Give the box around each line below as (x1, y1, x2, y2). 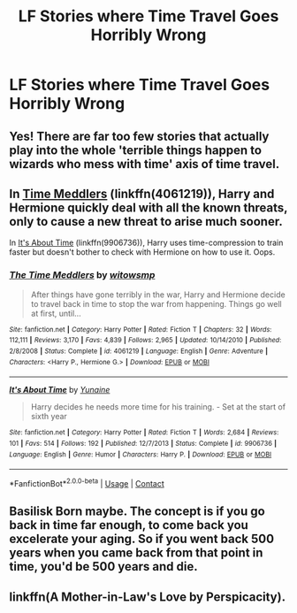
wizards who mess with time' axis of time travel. (9, 157, 280, 172)
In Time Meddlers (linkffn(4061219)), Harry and (9, 186, 275, 201)
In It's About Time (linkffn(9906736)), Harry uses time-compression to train (9, 237, 284, 249)
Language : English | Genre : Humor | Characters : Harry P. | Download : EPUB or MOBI (9, 449, 272, 459)
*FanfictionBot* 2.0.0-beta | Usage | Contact (9, 477, 165, 488)
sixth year (30, 411, 68, 422)
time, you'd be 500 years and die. (9, 559, 198, 574)
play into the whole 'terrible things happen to (9, 142, 263, 157)
